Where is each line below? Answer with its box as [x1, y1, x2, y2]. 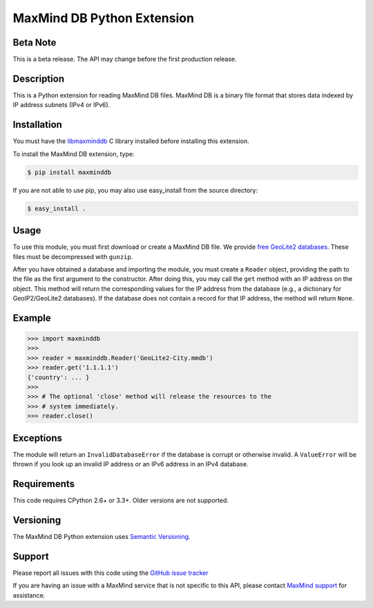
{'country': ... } [27, 373, 90, 381]
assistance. [12, 591, 46, 599]
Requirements [12, 477, 75, 490]
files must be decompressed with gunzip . [12, 252, 133, 260]
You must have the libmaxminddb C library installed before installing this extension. [12, 137, 250, 145]
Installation [12, 119, 62, 131]
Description [12, 73, 65, 84]
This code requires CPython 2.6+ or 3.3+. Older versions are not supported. [12, 496, 229, 504]
